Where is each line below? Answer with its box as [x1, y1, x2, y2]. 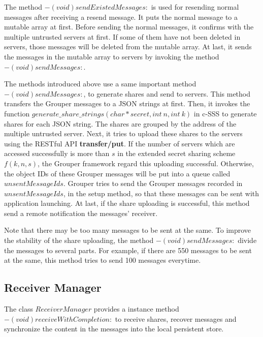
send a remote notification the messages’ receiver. [4, 207, 158, 218]
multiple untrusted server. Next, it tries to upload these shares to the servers [4, 128, 243, 139]
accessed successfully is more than [4, 148, 110, 159]
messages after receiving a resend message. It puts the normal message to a [4, 11, 238, 22]
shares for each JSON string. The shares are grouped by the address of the [4, 118, 237, 129]
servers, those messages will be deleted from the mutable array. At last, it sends [4, 41, 252, 52]
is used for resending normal [151, 2, 239, 12]
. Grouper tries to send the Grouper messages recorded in [63, 178, 243, 189]
